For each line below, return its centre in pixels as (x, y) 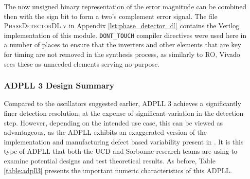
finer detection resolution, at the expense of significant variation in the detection (124, 113)
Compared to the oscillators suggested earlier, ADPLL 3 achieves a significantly (123, 103)
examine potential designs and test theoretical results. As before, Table (110, 161)
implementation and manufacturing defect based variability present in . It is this (124, 141)
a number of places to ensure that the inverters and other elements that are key (123, 45)
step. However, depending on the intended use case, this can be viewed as (113, 122)
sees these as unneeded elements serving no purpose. (82, 63)
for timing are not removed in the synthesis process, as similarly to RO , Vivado (122, 54)
